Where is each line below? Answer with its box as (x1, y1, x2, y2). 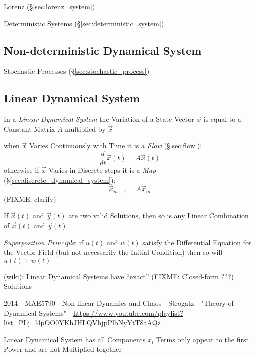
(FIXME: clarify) (4, 193, 56, 204)
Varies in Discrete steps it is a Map (48, 165, 156, 175)
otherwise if (4, 165, 39, 175)
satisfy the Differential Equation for (142, 237, 252, 247)
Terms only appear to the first (156, 334, 249, 344)
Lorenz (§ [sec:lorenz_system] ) (4, 1, 95, 11)
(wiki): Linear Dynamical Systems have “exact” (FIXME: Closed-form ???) (4, 271, 234, 281)
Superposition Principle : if (4, 237, 83, 247)
